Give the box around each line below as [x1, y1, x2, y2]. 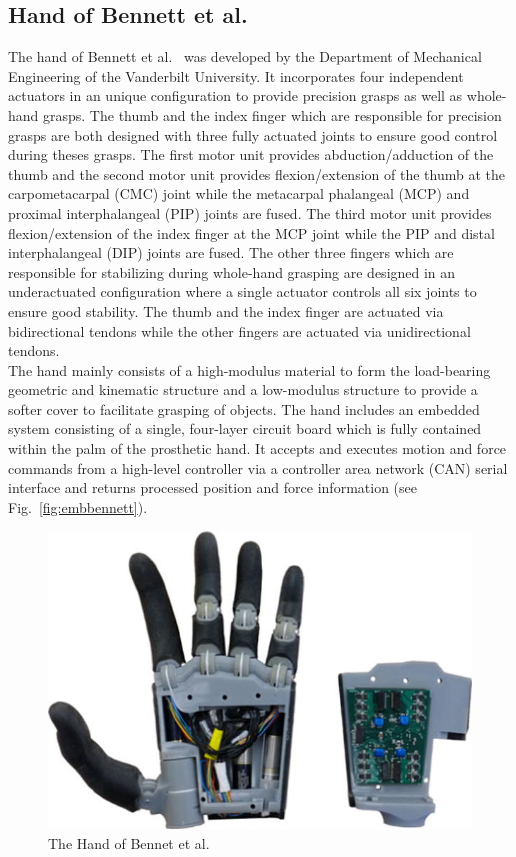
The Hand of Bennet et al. [48, 832, 210, 853]
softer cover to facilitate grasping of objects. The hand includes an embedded [8, 398, 480, 419]
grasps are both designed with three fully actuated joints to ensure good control [8, 124, 498, 145]
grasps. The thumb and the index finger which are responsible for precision [43, 104, 502, 125]
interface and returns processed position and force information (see [8, 477, 417, 498]
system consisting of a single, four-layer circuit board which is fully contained [8, 418, 482, 439]
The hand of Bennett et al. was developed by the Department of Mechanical [8, 46, 482, 67]
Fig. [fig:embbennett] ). [8, 496, 148, 517]
